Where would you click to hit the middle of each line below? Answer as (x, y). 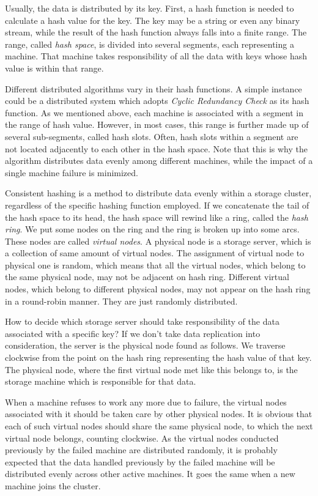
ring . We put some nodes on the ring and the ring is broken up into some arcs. (152, 229)
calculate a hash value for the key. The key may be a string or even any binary (153, 20)
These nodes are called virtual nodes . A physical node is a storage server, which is (158, 241)
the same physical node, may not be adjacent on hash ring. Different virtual (147, 277)
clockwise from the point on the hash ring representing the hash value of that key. (158, 357)
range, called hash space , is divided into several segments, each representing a (150, 44)
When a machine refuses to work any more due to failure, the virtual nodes (146, 402)
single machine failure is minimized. (72, 172)
